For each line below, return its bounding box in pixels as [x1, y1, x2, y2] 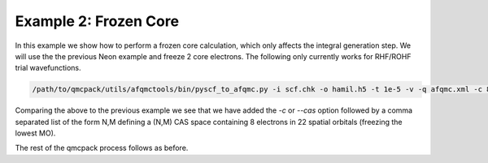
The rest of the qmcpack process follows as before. [15, 143, 189, 153]
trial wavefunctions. [15, 63, 81, 73]
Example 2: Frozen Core [15, 12, 179, 30]
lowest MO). [15, 128, 56, 138]
